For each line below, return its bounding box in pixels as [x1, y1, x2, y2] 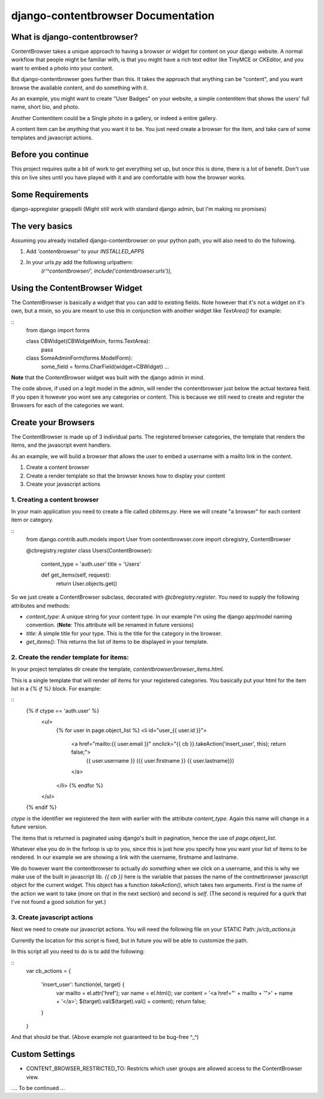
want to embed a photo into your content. [11, 64, 114, 71]
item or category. [11, 516, 54, 524]
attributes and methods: [11, 602, 70, 609]
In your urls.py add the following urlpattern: [26, 259, 133, 266]
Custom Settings [11, 1049, 76, 1059]
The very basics [11, 221, 73, 231]
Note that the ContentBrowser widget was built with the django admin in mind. [11, 374, 205, 381]
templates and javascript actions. [11, 134, 93, 141]
